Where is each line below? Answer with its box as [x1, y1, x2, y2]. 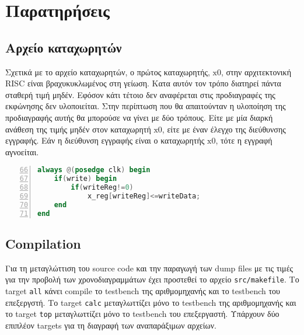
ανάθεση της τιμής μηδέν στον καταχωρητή [5, 123, 151, 135]
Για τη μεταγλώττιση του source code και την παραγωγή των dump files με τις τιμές [5, 261, 293, 274]
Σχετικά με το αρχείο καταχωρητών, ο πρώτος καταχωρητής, [5, 65, 210, 78]
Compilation [5, 234, 81, 252]
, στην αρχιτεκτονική [221, 65, 291, 78]
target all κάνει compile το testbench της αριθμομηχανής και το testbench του [5, 285, 280, 297]
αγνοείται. [5, 145, 39, 158]
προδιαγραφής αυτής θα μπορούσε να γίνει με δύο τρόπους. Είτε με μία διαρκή [5, 111, 273, 123]
